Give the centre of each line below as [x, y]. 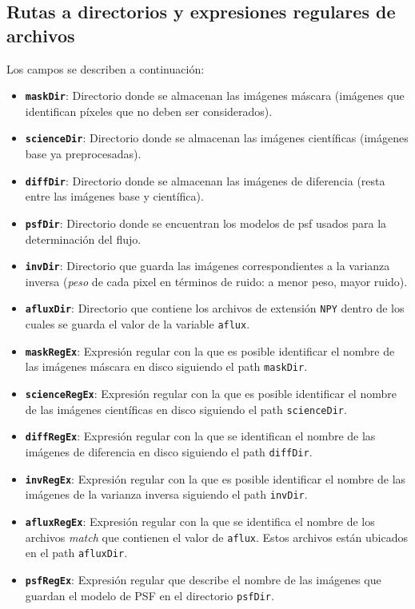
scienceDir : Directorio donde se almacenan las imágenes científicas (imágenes [217, 138]
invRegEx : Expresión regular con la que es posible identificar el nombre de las [215, 478]
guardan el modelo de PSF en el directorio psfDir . [150, 595]
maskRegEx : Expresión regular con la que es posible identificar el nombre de [210, 350]
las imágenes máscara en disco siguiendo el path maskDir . [166, 366]
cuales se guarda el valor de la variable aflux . [138, 324]
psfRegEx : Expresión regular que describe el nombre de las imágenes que [203, 579]
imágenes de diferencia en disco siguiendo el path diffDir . [169, 452]
